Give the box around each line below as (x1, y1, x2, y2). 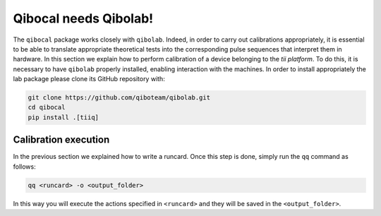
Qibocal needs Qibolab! (13, 11, 154, 26)
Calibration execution (13, 134, 110, 146)
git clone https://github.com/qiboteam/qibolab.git (28, 94, 211, 102)
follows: (13, 162, 36, 171)
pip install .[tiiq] (28, 113, 99, 121)
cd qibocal (28, 103, 66, 112)
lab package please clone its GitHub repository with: (13, 75, 165, 83)
